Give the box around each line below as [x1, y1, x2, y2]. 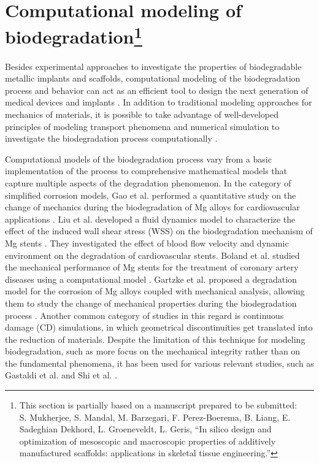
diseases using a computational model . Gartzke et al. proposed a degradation [5, 272, 297, 285]
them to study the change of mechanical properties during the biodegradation [5, 296, 297, 309]
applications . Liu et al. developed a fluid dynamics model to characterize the [5, 212, 296, 225]
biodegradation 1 [5, 21, 142, 49]
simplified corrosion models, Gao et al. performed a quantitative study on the [5, 188, 296, 201]
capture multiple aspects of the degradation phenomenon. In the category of [5, 176, 291, 189]
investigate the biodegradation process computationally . [5, 132, 218, 145]
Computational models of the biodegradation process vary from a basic [5, 152, 272, 165]
